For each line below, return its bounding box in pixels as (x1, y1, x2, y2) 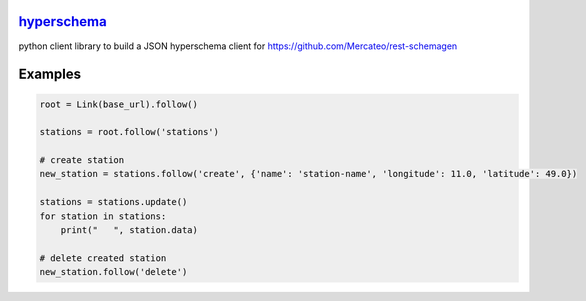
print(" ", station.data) (60, 225, 199, 236)
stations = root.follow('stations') (39, 126, 220, 138)
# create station (39, 155, 125, 166)
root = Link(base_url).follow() (39, 98, 199, 110)
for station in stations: (39, 210, 167, 222)
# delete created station (39, 252, 167, 264)
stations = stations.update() (39, 196, 188, 208)
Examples (18, 66, 82, 83)
